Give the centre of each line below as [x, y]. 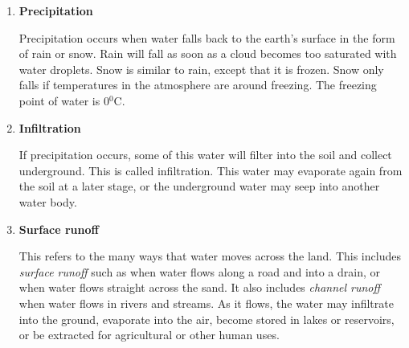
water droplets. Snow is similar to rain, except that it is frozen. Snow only [201, 69]
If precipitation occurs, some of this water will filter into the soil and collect [205, 155]
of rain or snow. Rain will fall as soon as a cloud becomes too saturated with [208, 53]
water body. [48, 201]
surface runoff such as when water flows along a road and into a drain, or [199, 271]
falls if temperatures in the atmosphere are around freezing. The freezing [198, 85]
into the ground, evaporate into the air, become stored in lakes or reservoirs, [207, 319]
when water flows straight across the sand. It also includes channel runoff [200, 287]
